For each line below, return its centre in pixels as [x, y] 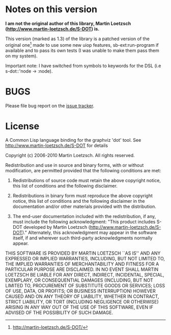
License [22, 126]
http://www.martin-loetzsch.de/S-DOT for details [57, 145]
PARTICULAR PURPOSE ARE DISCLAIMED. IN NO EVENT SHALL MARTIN [82, 269]
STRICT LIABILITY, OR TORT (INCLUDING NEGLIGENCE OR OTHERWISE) [82, 302]
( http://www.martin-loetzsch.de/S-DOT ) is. [52, 28]
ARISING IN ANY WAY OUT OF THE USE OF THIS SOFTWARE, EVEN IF [79, 307]
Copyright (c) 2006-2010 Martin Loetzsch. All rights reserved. [70, 156]
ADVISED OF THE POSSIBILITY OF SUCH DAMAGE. [59, 313]
